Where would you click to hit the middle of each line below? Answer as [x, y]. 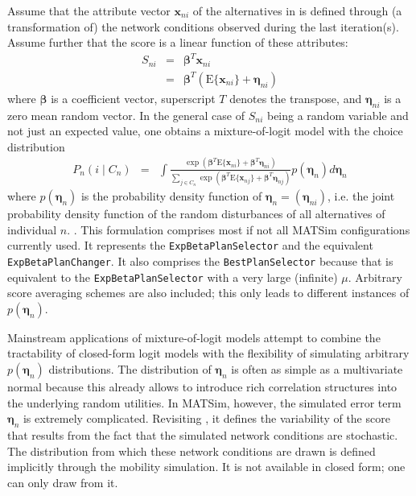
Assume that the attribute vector [89, 10]
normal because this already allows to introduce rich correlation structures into [202, 386]
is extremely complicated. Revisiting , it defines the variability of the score [206, 418]
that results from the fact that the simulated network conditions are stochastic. [203, 434]
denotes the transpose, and [296, 98]
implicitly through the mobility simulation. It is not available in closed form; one [206, 467]
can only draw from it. [63, 482]
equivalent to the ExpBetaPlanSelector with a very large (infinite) [173, 277]
